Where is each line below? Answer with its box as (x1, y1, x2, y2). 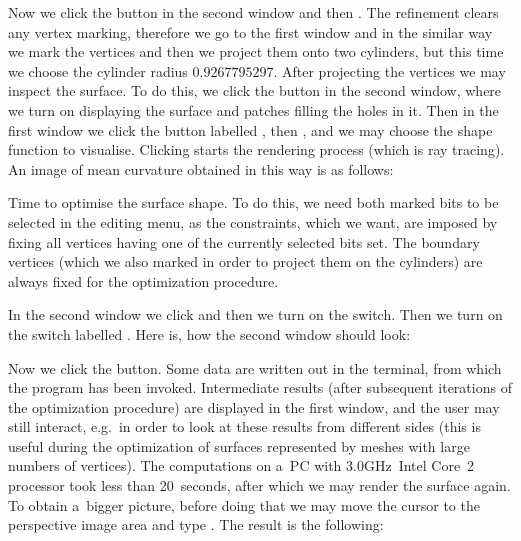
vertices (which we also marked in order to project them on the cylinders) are (8, 251, 483, 272)
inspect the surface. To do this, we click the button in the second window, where (8, 80, 502, 101)
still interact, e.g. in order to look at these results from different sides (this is (8, 416, 481, 437)
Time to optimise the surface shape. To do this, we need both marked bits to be (8, 192, 499, 213)
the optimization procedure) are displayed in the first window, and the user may (8, 396, 500, 417)
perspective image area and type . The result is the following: (8, 514, 384, 535)
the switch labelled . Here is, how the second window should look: (8, 323, 411, 344)
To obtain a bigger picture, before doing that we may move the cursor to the (8, 494, 480, 515)
